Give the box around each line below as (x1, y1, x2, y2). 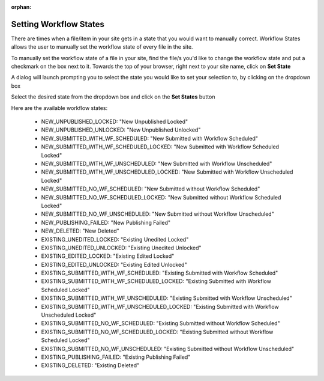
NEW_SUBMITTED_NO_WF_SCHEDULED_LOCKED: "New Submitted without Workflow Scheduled (41, 194, 281, 201)
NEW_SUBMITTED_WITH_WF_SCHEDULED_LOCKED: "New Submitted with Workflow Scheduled (41, 143, 279, 150)
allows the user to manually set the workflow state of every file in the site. (11, 43, 193, 50)
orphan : (11, 4, 32, 10)
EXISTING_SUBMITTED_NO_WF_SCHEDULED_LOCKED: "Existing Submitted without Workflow (41, 328, 274, 335)
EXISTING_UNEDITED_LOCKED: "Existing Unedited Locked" (41, 236, 189, 243)
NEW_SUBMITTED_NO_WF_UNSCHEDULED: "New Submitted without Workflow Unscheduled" (41, 210, 274, 218)
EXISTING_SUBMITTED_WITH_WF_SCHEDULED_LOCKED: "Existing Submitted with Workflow (41, 278, 271, 285)
